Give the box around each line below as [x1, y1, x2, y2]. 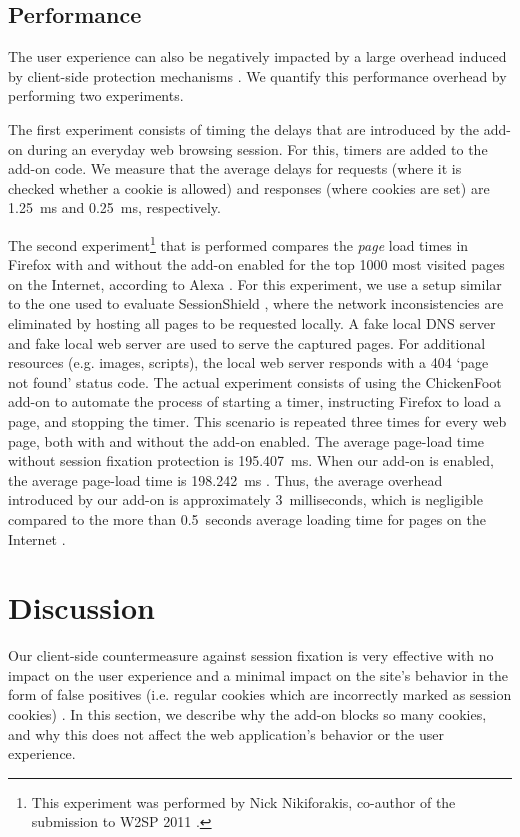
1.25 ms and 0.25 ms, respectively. [8, 197, 221, 218]
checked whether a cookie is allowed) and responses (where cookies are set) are [8, 177, 490, 198]
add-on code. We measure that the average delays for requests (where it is [8, 158, 462, 179]
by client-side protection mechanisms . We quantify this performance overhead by [8, 65, 507, 86]
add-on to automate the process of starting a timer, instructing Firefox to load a [8, 391, 502, 412]
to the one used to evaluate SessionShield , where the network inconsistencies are [8, 293, 504, 314]
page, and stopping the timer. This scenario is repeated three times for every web [8, 410, 507, 431]
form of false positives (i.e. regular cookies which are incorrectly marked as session [8, 684, 512, 705]
